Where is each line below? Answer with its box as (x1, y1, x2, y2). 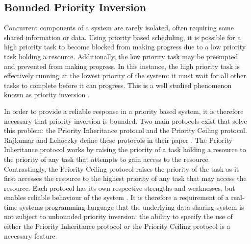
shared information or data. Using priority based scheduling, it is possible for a (4, 32, 241, 42)
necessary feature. (4, 230, 57, 241)
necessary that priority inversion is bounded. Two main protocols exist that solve (4, 115, 247, 126)
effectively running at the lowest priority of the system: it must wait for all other (4, 70, 246, 81)
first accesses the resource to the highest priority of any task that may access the (4, 173, 247, 183)
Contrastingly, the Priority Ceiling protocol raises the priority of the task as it (4, 163, 239, 174)
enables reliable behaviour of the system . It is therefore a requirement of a (4, 192, 229, 202)
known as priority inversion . (4, 89, 90, 100)
